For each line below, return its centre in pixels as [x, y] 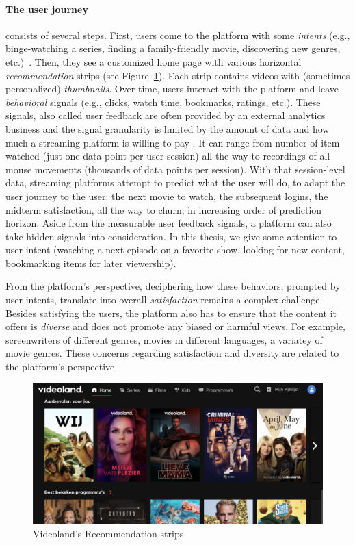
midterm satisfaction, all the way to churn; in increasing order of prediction [164, 209]
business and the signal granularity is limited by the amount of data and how [168, 128]
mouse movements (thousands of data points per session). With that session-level [175, 169]
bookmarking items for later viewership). [91, 263]
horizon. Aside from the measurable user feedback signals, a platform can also [169, 223]
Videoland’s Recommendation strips [108, 534]
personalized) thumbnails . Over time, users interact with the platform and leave [172, 89]
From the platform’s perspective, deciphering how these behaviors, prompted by [173, 286]
